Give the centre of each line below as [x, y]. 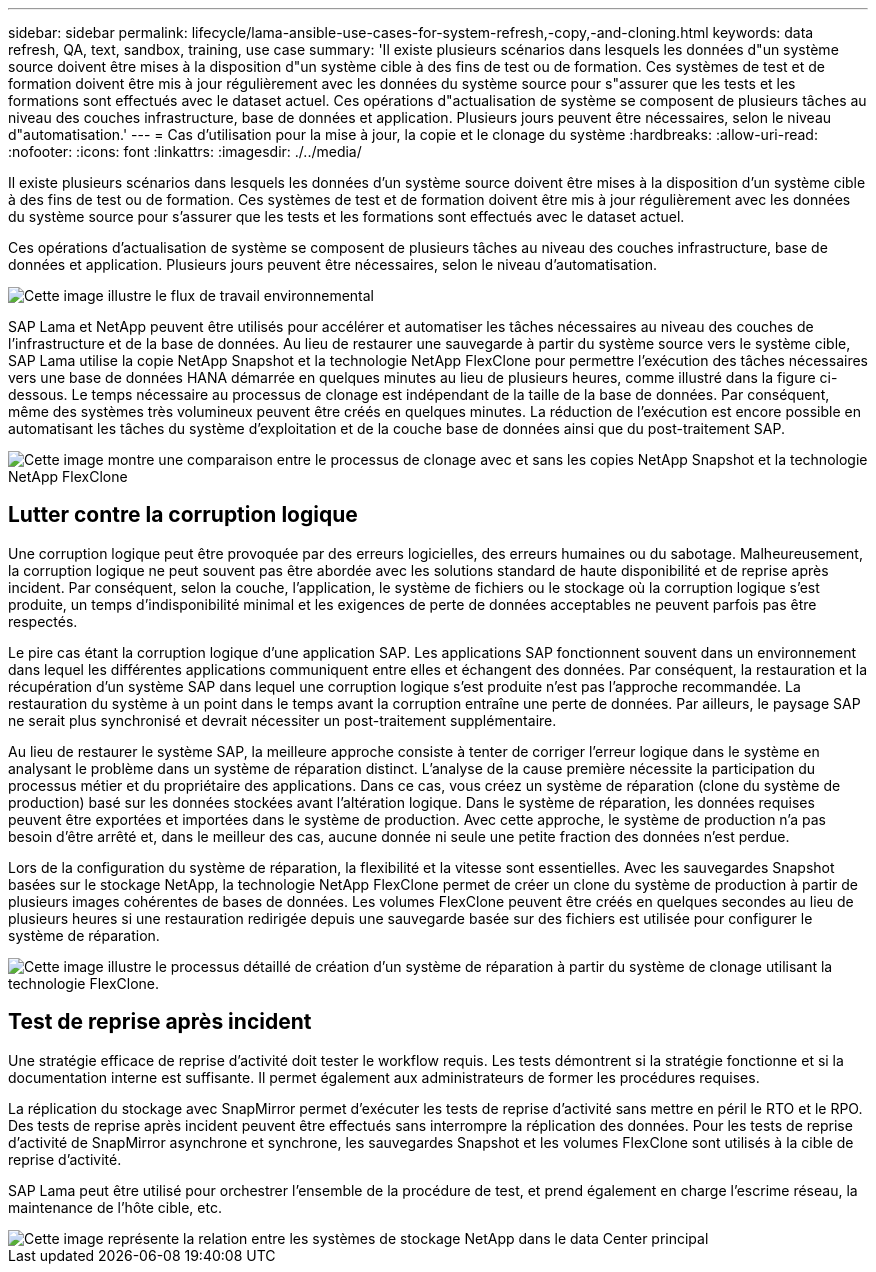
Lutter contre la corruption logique [183, 515]
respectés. [43, 621]
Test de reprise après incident [160, 1022]
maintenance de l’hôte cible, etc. [115, 1207]
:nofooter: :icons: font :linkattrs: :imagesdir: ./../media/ [185, 151]
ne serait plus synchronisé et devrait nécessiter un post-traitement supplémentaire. [282, 720]
